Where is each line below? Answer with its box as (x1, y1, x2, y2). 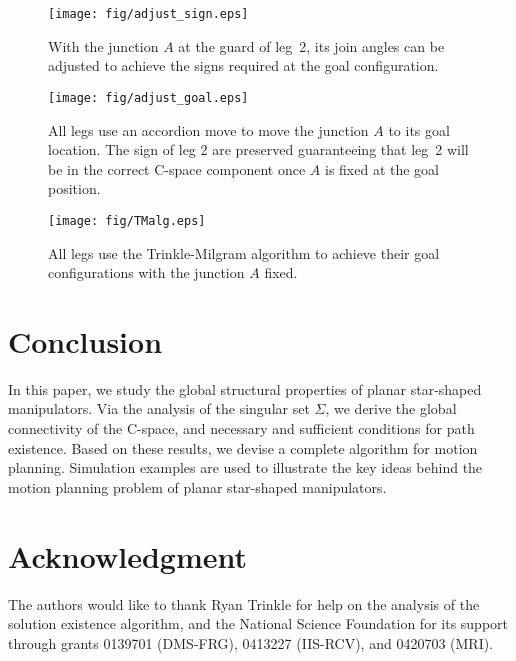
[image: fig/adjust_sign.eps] (48, 7, 249, 21)
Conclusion (8, 320, 163, 361)
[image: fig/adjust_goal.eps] (48, 90, 249, 105)
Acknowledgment (8, 535, 247, 576)
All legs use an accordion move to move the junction (48, 119, 369, 140)
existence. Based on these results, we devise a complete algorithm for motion (8, 437, 478, 458)
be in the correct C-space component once (48, 158, 306, 179)
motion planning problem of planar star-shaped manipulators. (8, 476, 387, 497)
